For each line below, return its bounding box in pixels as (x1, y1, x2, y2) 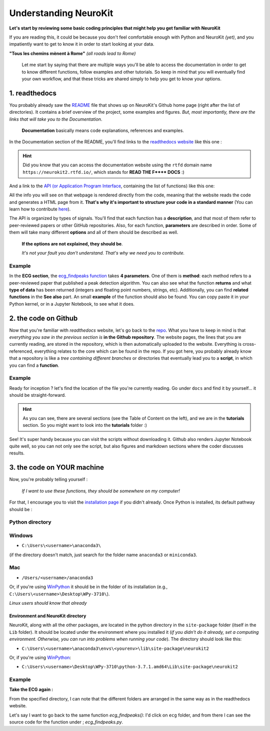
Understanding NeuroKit (9, 8, 113, 19)
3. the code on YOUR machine (9, 463, 104, 472)
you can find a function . (9, 362, 59, 368)
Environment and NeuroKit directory (9, 613, 86, 619)
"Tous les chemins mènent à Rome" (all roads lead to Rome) (9, 50, 136, 56)
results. (9, 450, 25, 456)
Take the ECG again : (9, 686, 53, 692)
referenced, (9, 348, 33, 354)
